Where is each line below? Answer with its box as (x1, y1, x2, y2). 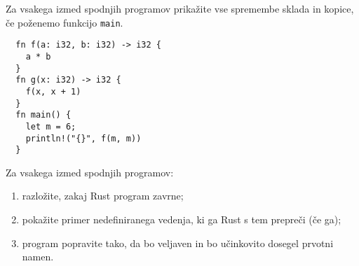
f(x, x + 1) (25, 86, 81, 97)
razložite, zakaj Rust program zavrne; (22, 188, 184, 203)
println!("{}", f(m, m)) (25, 133, 142, 143)
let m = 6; (25, 121, 76, 132)
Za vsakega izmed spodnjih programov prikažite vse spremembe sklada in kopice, (6, 1, 354, 15)
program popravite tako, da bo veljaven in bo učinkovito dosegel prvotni (22, 235, 334, 250)
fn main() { (15, 110, 72, 120)
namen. (22, 249, 54, 264)
